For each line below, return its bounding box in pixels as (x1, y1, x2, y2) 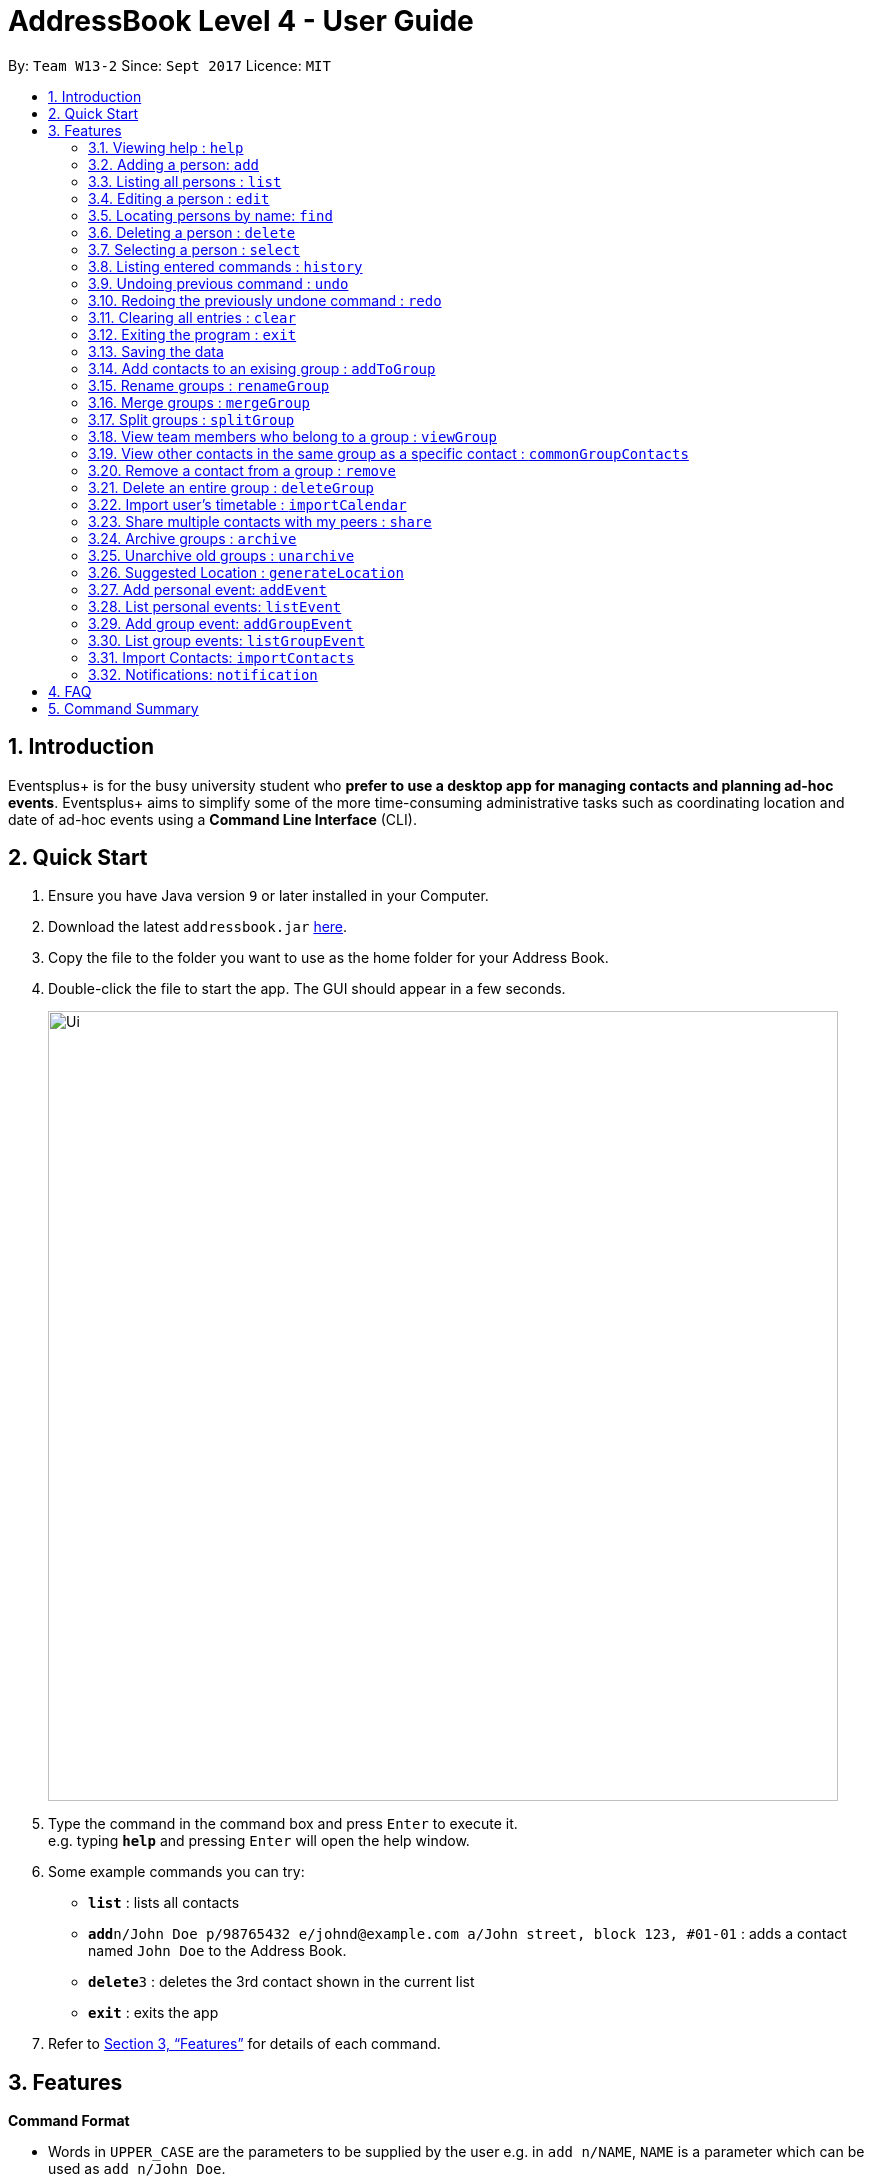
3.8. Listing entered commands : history (88, 257, 363, 275)
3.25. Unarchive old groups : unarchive (88, 546, 355, 564)
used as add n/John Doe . (48, 2160, 226, 2178)
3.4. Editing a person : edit (88, 189, 270, 207)
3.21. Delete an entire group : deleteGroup (88, 478, 375, 496)
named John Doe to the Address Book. (88, 1942, 347, 1960)
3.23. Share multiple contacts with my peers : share (88, 512, 432, 530)
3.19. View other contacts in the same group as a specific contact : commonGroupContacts (88, 444, 689, 462)
